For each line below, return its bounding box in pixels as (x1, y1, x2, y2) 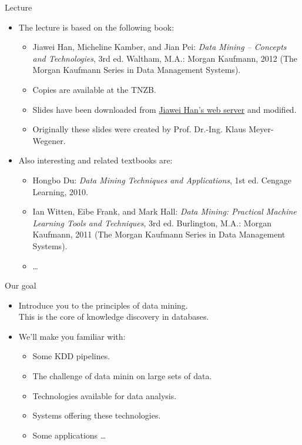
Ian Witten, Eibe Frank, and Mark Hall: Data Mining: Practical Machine (32, 205, 297, 218)
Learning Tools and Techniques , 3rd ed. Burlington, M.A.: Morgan (32, 216, 271, 229)
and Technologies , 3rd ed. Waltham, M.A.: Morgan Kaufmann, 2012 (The (32, 52, 298, 64)
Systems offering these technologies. (32, 409, 161, 421)
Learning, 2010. (32, 185, 88, 198)
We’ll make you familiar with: (18, 330, 126, 342)
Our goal (5, 279, 36, 292)
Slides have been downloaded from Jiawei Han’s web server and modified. (32, 103, 297, 115)
